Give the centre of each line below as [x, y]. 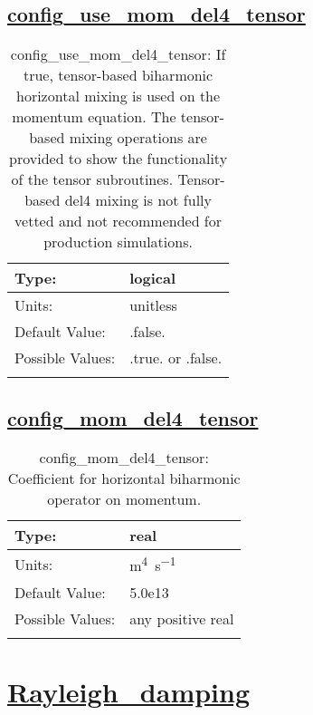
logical [152, 278]
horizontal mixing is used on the [119, 96]
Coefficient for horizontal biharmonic [124, 478]
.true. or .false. [176, 358]
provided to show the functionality [119, 159]
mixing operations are [138, 138]
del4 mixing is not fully [138, 200]
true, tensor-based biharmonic [118, 75]
